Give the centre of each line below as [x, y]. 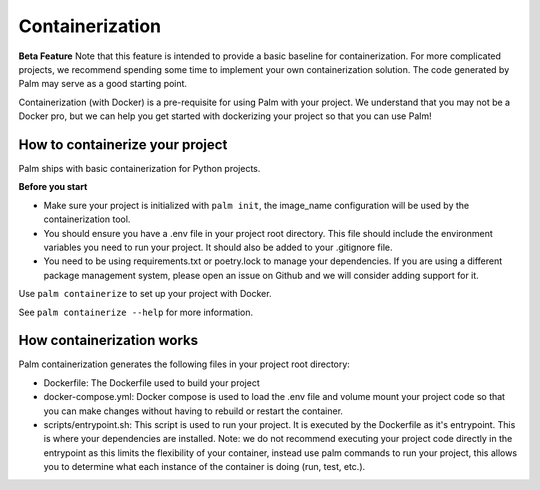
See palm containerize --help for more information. [136, 312]
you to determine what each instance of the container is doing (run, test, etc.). [204, 467]
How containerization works [108, 340]
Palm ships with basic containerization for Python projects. [139, 169]
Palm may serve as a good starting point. [103, 84]
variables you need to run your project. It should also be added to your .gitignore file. [218, 247]
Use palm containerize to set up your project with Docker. [145, 294]
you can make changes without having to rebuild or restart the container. [193, 411]
